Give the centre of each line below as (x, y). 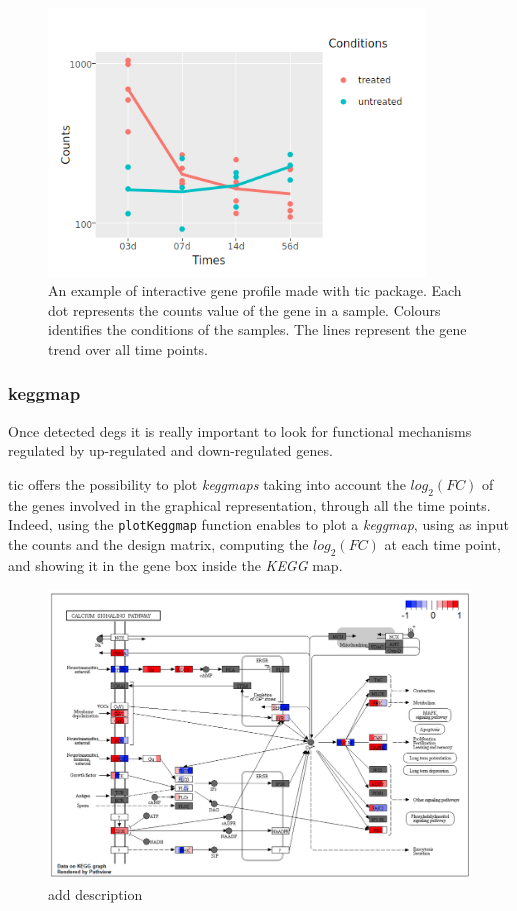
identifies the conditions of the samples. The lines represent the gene (257, 329)
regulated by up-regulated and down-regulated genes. (170, 450)
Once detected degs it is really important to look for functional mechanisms (240, 430)
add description (95, 894)
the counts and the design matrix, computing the (158, 543)
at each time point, (442, 543)
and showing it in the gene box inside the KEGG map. (175, 564)
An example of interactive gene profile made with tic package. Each (255, 290)
